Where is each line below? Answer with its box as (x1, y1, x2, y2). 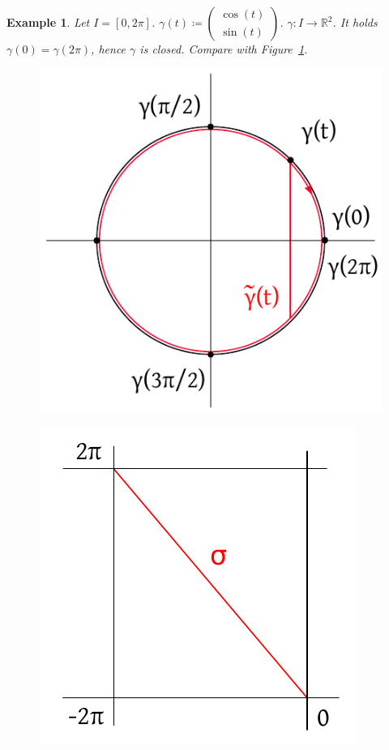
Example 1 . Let (6, 14, 90, 30)
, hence (91, 40, 126, 57)
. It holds (332, 14, 378, 30)
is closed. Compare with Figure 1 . (139, 40, 308, 57)
